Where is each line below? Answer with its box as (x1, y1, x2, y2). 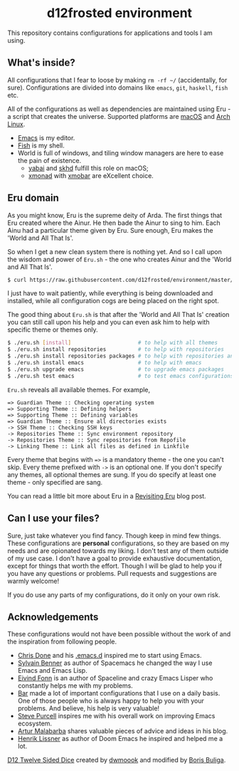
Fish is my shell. (17, 141, 65, 150)
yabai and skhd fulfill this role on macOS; (28, 164, 149, 172)
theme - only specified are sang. (7, 478, 103, 486)
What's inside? (7, 57, 76, 69)
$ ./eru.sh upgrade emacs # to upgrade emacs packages (7, 365, 224, 373)
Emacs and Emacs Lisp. (17, 666, 87, 675)
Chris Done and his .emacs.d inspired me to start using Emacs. (17, 651, 202, 660)
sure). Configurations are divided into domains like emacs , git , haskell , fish (7, 83, 228, 92)
